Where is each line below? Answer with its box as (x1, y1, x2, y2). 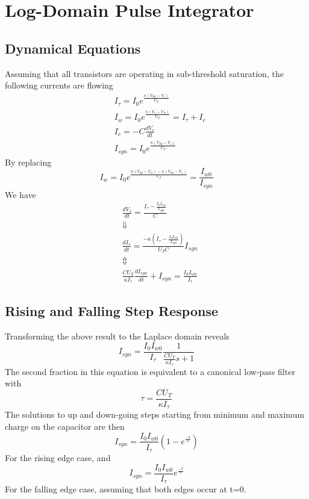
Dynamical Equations (5, 39, 141, 57)
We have (5, 188, 36, 200)
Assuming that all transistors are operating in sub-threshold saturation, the (5, 67, 284, 79)
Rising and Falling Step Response (5, 302, 219, 320)
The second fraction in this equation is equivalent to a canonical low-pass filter (5, 365, 295, 377)
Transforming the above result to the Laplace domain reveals (5, 330, 230, 342)
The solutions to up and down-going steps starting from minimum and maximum (5, 408, 305, 421)
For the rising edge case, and (5, 451, 111, 464)
